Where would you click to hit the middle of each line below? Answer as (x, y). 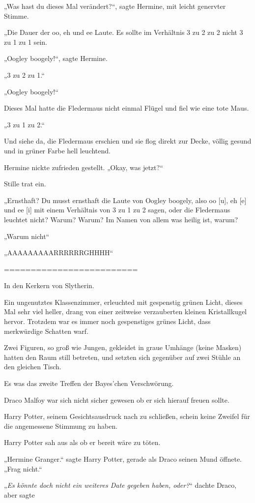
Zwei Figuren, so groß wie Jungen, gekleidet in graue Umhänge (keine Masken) (123, 347)
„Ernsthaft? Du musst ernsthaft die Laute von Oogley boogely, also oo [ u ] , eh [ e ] (125, 200)
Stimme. (16, 15)
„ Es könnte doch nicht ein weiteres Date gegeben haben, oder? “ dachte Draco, (120, 485)
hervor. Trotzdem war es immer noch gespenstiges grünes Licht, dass (107, 321)
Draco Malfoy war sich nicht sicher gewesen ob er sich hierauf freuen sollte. (117, 399)
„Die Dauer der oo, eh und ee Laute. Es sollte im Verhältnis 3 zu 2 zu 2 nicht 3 (124, 32)
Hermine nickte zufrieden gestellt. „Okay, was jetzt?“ (84, 167)
